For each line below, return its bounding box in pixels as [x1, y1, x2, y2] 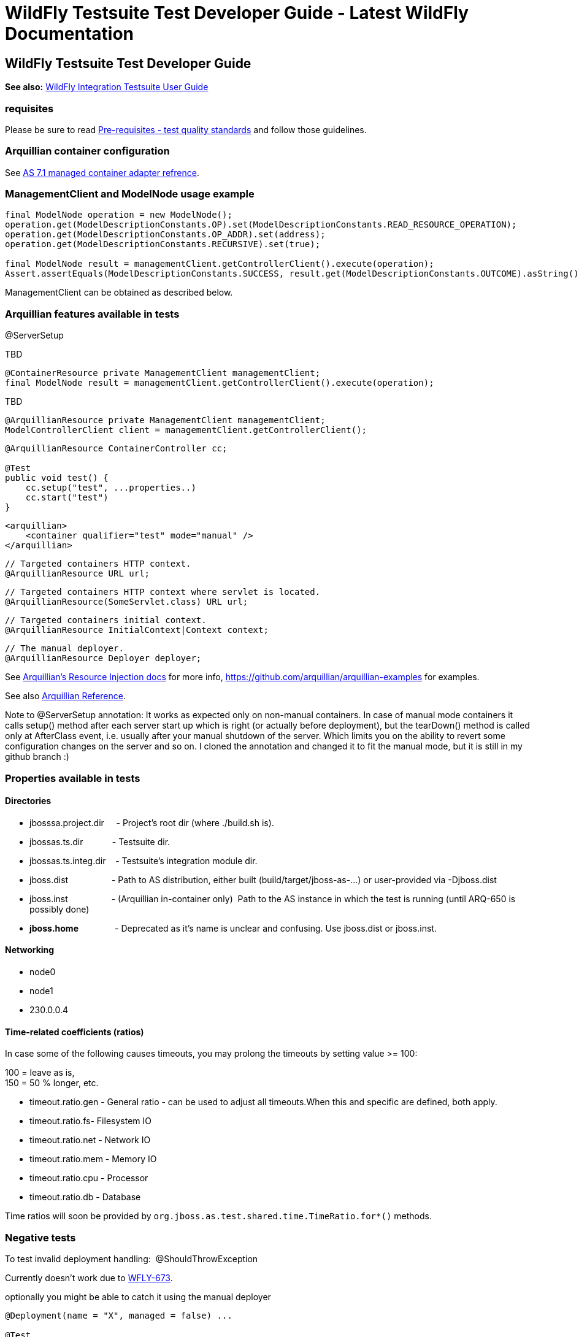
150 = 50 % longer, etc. [5, 1078, 99, 1089]
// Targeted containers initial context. [5, 615, 207, 626]
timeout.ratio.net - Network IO [29, 1135, 151, 1146]
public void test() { [5, 473, 109, 483]
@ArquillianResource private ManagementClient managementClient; [5, 415, 326, 426]
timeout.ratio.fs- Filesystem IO [29, 1116, 151, 1127]
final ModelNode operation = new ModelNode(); [5, 210, 232, 220]
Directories [5, 795, 52, 806]
